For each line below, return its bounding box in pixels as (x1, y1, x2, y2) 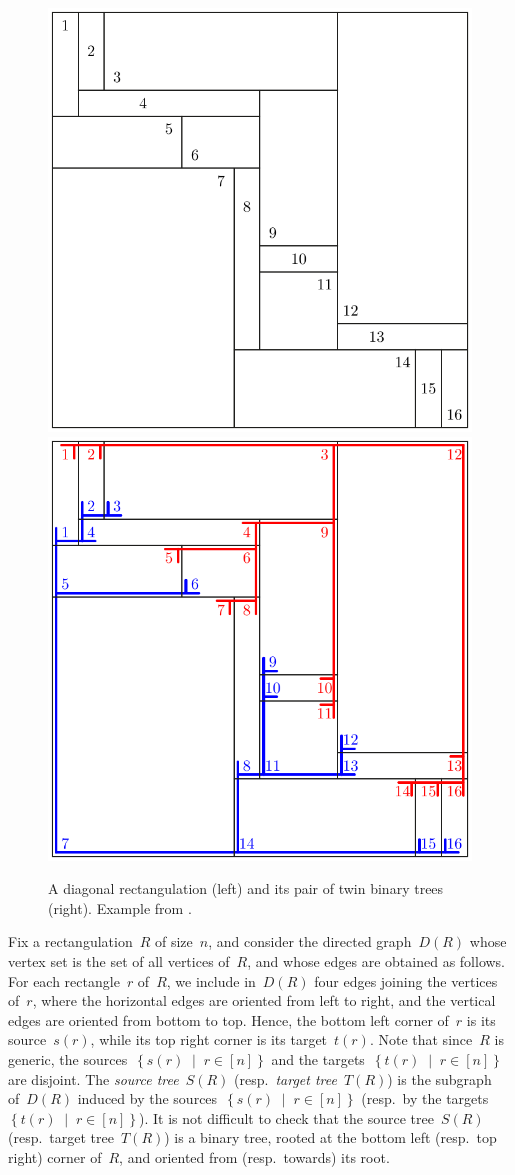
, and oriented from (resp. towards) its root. (119, 1146, 390, 1167)
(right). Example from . (48, 897, 192, 918)
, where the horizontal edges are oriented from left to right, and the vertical (32, 990, 496, 1011)
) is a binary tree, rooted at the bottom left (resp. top (164, 1127, 497, 1148)
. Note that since (369, 1029, 473, 1050)
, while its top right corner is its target (90, 1029, 328, 1050)
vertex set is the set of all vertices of (8, 950, 230, 971)
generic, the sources (8, 1048, 128, 1069)
